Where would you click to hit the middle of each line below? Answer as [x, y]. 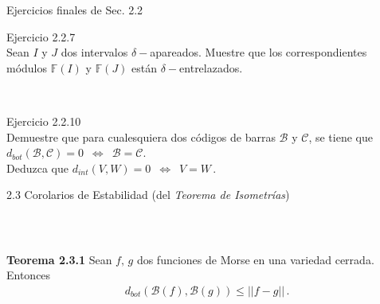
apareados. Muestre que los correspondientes [259, 52]
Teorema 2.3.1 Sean [59, 259]
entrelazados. [211, 67]
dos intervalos [94, 52]
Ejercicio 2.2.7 [41, 36]
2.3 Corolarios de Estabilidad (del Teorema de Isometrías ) [148, 195]
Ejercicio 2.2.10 [44, 121]
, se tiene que [341, 136]
